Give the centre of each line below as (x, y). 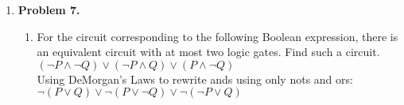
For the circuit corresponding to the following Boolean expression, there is (218, 36)
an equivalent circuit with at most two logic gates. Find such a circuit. (208, 52)
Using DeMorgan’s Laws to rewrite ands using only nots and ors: (195, 79)
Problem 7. (49, 9)
